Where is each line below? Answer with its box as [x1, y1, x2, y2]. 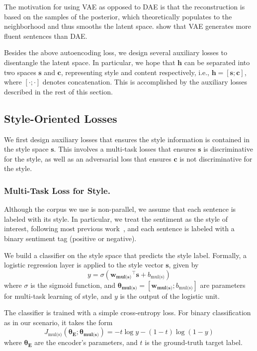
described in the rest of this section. [4, 86, 113, 96]
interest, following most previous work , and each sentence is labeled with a [4, 223, 235, 234]
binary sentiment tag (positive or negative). [4, 233, 137, 243]
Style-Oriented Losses [4, 110, 117, 126]
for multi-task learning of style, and [4, 290, 112, 301]
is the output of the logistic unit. [120, 290, 220, 301]
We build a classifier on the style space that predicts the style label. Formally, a [4, 250, 247, 260]
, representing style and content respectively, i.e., [61, 67, 209, 77]
